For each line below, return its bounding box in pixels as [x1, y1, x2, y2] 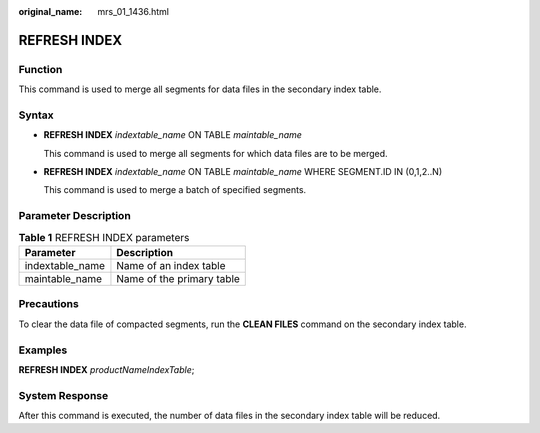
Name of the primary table [116, 271, 240, 285]
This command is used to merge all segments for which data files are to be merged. [43, 147, 389, 159]
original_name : [18, 6, 83, 17]
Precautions [18, 297, 79, 311]
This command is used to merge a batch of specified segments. [43, 184, 307, 196]
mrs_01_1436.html [97, 6, 170, 17]
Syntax [18, 108, 54, 122]
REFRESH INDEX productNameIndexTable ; [18, 363, 195, 375]
